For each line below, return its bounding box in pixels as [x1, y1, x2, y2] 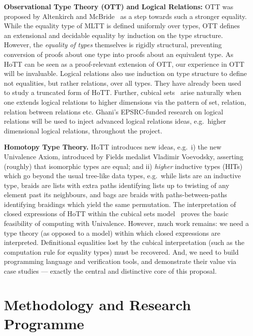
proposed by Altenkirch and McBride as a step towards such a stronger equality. [4, 11, 247, 21]
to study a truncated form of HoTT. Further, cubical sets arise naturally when [4, 87, 242, 97]
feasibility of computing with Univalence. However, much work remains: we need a [4, 218, 249, 228]
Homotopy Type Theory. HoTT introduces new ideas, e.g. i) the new [4, 142, 221, 152]
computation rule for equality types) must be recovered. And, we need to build [4, 246, 239, 257]
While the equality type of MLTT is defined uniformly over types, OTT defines [4, 20, 240, 31]
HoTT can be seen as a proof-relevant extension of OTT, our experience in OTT [4, 58, 245, 69]
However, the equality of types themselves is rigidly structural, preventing [4, 39, 222, 50]
